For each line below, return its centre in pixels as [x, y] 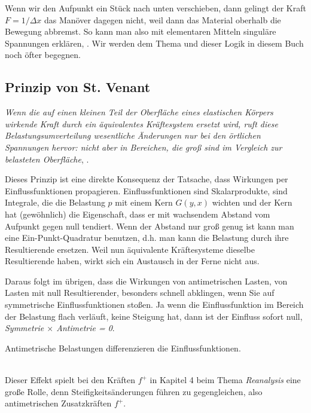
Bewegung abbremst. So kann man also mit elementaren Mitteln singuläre [141, 31]
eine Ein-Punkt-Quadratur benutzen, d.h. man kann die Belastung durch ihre [147, 238]
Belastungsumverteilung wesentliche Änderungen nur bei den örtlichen [133, 135]
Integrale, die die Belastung [55, 202]
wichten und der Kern [252, 202]
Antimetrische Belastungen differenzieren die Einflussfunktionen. [123, 348]
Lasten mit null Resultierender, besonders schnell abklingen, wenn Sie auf [140, 293]
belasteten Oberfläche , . [47, 159]
